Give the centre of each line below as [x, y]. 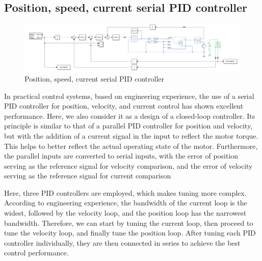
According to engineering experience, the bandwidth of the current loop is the [126, 203]
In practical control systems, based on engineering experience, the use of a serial [129, 96]
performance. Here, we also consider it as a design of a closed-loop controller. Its [130, 115]
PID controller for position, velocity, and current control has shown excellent [124, 106]
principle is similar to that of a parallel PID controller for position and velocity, [128, 126]
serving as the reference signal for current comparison [88, 176]
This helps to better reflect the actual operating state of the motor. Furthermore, [131, 146]
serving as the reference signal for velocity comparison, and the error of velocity [128, 165]
